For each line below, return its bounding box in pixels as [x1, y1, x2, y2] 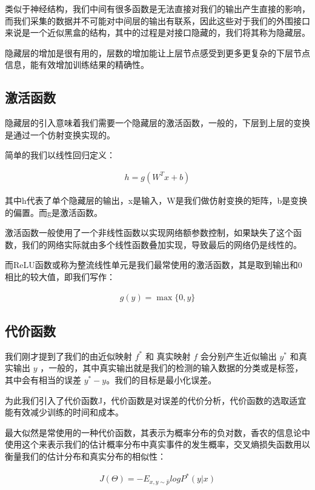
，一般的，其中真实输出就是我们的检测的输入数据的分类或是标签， [40, 361, 303, 374]
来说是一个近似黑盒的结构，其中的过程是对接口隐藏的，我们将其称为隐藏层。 [5, 26, 310, 39]
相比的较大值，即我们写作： [5, 270, 115, 283]
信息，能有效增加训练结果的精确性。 [5, 58, 149, 71]
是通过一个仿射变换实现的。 [5, 128, 115, 141]
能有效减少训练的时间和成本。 [5, 406, 124, 418]
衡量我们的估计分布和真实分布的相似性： [5, 449, 166, 462]
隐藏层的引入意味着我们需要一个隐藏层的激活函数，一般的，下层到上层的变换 [5, 116, 310, 129]
